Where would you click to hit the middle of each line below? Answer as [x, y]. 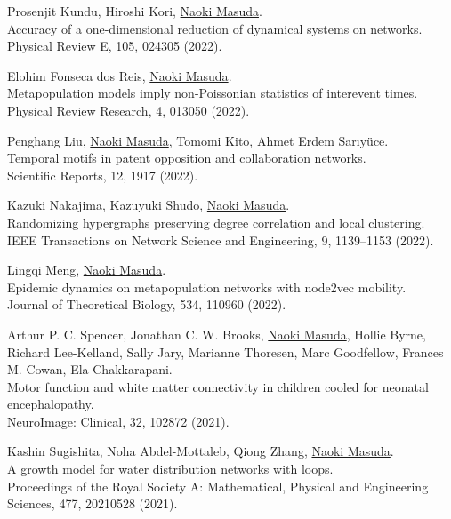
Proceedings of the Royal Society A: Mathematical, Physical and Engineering [218, 486]
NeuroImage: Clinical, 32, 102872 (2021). [118, 421]
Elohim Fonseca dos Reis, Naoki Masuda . [120, 75]
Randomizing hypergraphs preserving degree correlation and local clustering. [216, 222]
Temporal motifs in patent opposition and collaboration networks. [187, 158]
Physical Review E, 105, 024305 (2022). [115, 46]
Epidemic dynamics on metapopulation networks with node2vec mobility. [207, 287]
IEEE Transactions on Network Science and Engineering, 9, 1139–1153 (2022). [221, 240]
